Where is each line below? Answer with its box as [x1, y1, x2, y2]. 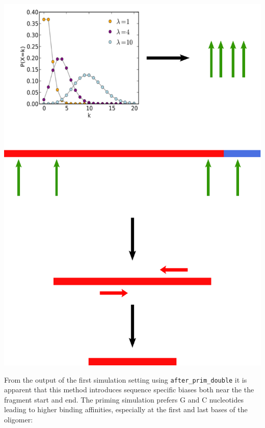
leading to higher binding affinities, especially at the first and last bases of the [4, 404, 248, 415]
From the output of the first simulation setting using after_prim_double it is [4, 374, 247, 385]
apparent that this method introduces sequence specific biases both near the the [4, 384, 254, 395]
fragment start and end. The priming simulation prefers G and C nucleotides [4, 394, 244, 405]
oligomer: [4, 414, 33, 424]
